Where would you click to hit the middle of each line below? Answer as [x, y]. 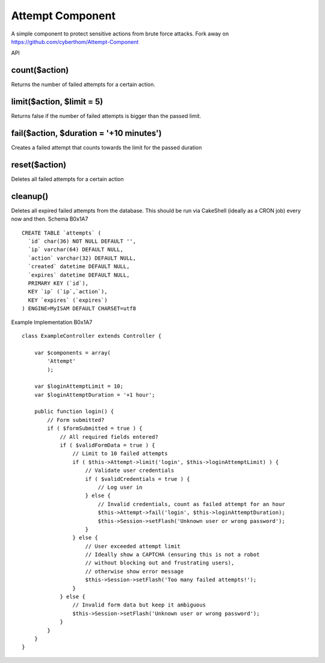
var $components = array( [73, 353]
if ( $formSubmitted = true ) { [95, 429]
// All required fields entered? [109, 437]
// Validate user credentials [130, 471]
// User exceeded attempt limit [133, 546]
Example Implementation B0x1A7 [52, 322]
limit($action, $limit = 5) [57, 102]
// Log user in [120, 487]
